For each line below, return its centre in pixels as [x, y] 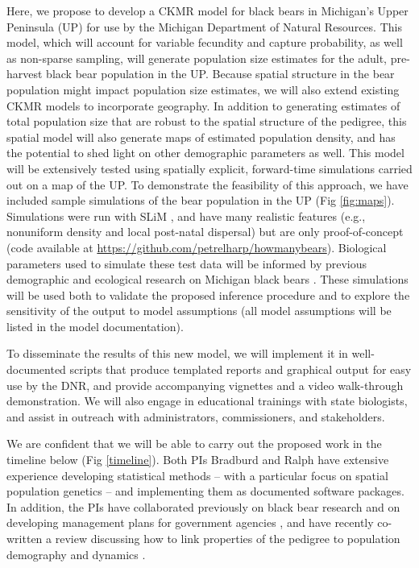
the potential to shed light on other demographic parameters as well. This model [205, 153]
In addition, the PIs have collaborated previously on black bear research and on [203, 506]
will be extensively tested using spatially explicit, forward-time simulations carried [209, 168]
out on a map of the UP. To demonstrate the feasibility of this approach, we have [207, 184]
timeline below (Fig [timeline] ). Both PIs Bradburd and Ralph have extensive [198, 460]
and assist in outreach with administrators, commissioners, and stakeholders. [196, 416]
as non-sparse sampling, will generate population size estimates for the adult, [197, 58]
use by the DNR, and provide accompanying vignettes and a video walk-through [205, 385]
